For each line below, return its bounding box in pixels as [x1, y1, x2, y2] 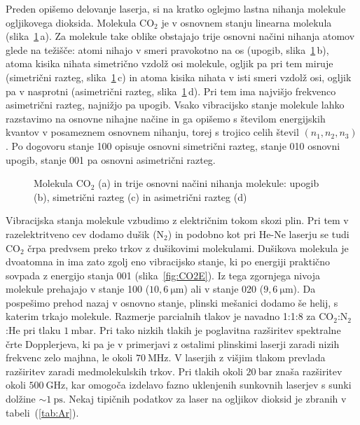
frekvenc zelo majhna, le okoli [6, 350, 133, 365]
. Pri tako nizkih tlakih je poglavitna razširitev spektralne [93, 323, 341, 337]
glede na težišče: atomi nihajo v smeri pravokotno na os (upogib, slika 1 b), [6, 42, 329, 57]
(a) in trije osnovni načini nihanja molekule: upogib [98, 176, 319, 190]
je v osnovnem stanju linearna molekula [161, 15, 332, 29]
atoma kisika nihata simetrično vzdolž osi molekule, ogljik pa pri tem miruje [6, 56, 333, 71]
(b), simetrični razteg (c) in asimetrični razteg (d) [34, 189, 247, 204]
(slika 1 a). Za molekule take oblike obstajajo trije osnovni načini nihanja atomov [6, 29, 355, 43]
